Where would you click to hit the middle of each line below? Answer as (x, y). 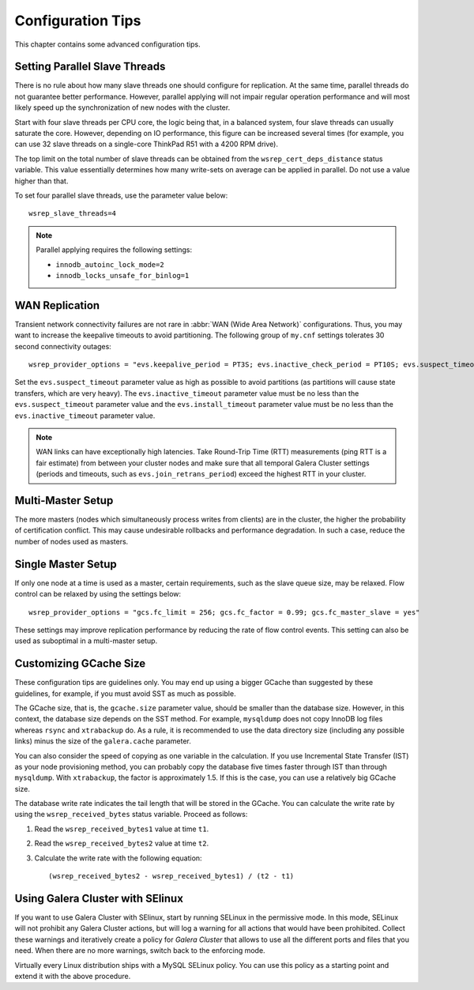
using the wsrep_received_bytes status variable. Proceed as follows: (131, 815)
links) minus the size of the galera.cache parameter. (103, 741)
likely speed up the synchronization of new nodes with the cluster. (122, 107)
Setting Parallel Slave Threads (90, 67)
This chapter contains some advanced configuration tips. (107, 44)
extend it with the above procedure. (73, 976)
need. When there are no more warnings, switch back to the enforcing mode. (140, 950)
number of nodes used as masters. (71, 541)
